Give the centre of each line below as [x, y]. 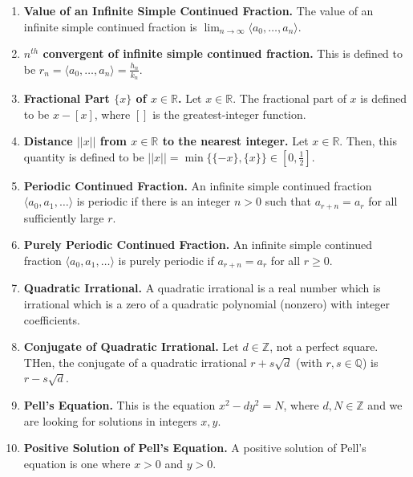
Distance [48, 141]
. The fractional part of [290, 98]
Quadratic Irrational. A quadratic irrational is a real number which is [202, 288]
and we [385, 405]
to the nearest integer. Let [235, 141]
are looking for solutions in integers [110, 420]
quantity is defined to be [84, 156]
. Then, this [368, 141]
